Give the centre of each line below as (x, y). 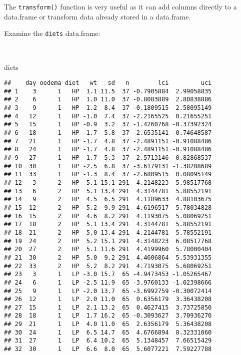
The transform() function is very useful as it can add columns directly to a (120, 6)
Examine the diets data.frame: (52, 33)
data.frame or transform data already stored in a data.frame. (97, 16)
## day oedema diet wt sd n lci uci (108, 83)
